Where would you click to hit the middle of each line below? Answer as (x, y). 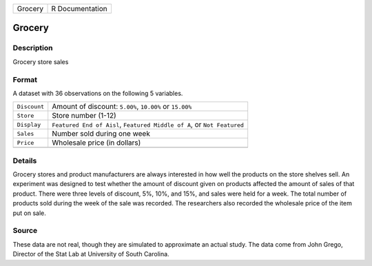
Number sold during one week (101, 134)
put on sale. (29, 213)
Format (25, 79)
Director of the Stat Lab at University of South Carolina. (91, 254)
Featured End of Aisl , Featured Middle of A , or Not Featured (148, 125)
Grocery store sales (41, 61)
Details (25, 161)
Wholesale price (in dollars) (96, 143)
